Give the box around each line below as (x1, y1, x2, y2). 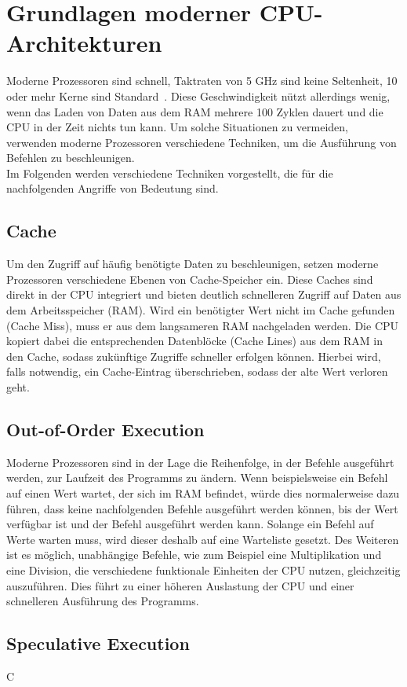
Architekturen (6, 27, 162, 59)
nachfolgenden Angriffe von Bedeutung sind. (6, 180, 219, 197)
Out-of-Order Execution (6, 417, 205, 441)
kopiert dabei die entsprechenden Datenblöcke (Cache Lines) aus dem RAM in (6, 332, 383, 349)
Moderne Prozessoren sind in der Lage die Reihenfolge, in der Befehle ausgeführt (6, 454, 394, 470)
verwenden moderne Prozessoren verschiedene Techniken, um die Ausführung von (6, 134, 397, 150)
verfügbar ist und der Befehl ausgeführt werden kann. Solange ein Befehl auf (6, 516, 374, 532)
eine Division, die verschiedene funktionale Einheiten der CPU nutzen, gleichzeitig (6, 561, 401, 578)
